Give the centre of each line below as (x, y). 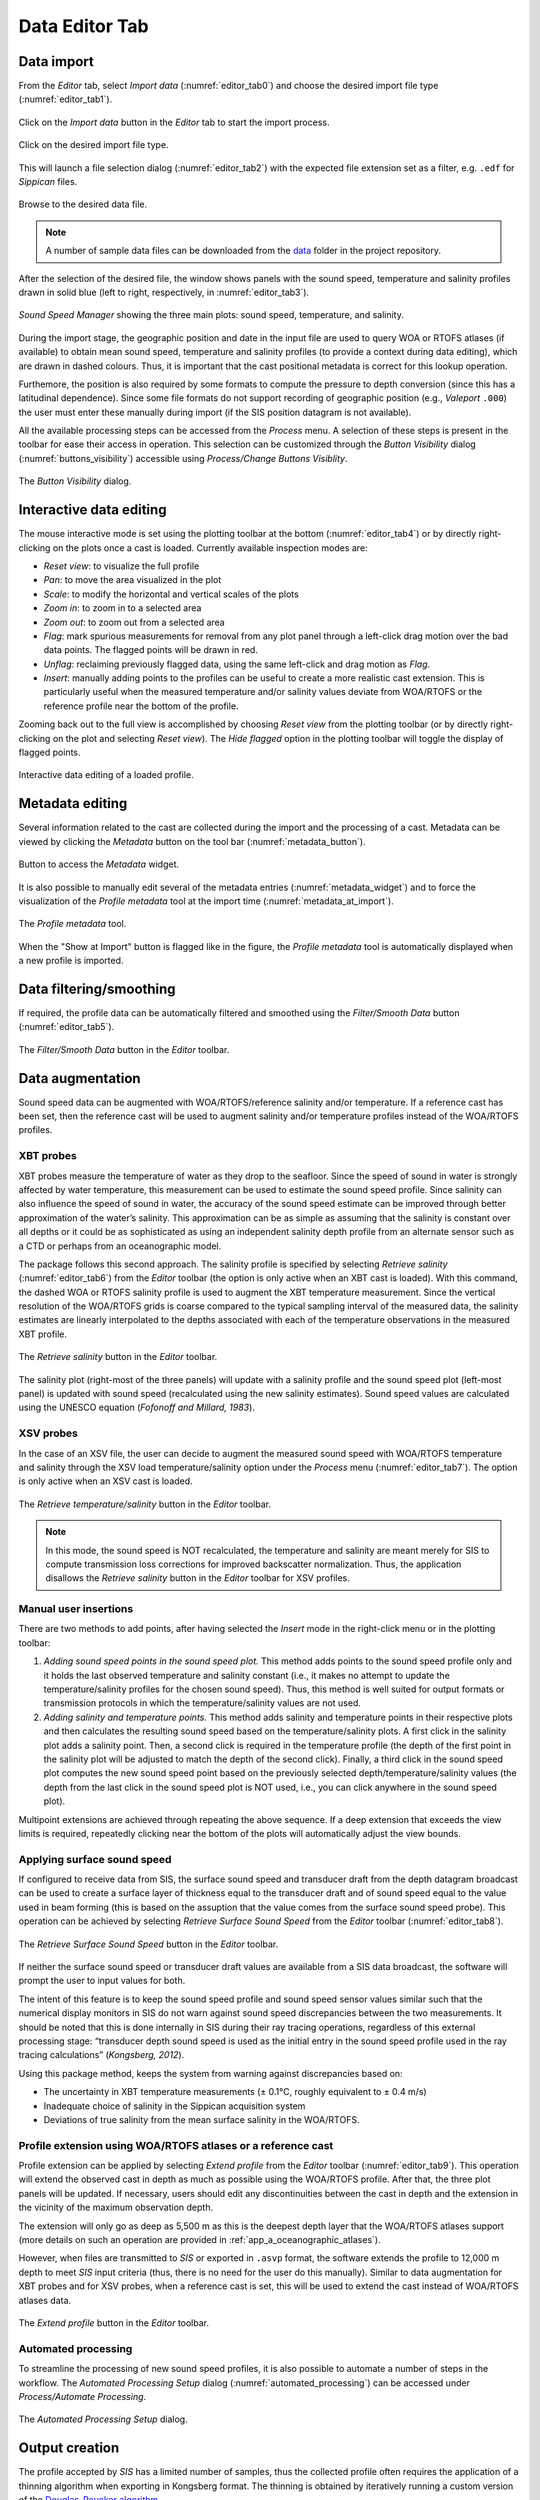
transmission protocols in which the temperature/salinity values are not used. (202, 1703)
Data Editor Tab (83, 26)
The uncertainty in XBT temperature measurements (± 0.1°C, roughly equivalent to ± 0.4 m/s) (235, 2092)
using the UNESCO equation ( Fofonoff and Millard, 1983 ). (136, 1407)
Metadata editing (73, 803)
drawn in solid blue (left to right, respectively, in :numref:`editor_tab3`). (164, 292)
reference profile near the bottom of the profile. (141, 706)
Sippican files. (48, 182)
